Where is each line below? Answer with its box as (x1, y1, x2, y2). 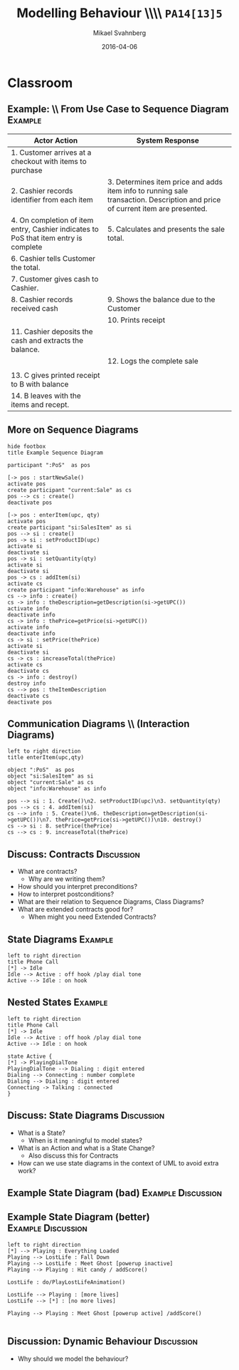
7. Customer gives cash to (11, 274, 99, 284)
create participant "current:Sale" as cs (7, 486, 132, 493)
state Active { (7, 1053, 53, 1060)
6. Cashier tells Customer (11, 253, 96, 263)
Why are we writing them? (28, 875, 105, 883)
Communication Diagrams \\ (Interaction (7, 718, 190, 730)
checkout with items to (11, 156, 87, 166)
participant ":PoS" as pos (7, 461, 91, 468)
